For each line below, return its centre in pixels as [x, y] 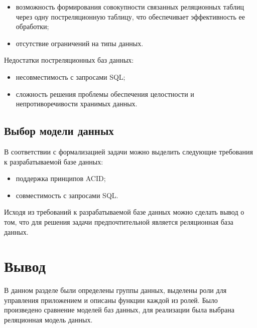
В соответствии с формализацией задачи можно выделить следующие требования [128, 151]
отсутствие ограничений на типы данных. [80, 43]
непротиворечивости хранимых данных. [77, 104]
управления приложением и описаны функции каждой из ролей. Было [111, 300]
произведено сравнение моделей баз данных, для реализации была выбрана [119, 310]
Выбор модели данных [59, 131]
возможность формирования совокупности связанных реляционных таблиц [130, 7]
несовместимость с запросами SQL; [71, 76]
